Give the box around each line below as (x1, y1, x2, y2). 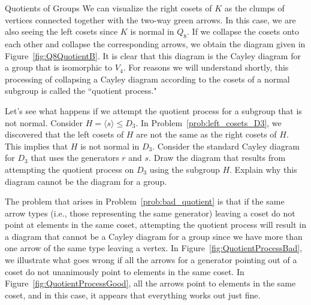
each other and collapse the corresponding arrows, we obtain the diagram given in (5, 37, 306, 50)
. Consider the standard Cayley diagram (152, 139, 300, 152)
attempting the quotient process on (5, 163, 134, 175)
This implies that (5, 139, 68, 152)
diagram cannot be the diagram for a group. (5, 175, 167, 187)
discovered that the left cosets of (5, 128, 124, 141)
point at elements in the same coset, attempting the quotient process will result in (5, 218, 306, 231)
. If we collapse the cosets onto (187, 25, 299, 38)
